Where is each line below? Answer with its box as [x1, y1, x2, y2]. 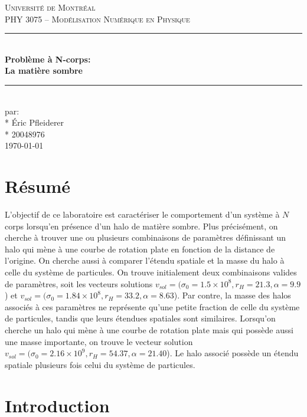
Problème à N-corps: [5, 52, 91, 65]
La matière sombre [5, 64, 83, 77]
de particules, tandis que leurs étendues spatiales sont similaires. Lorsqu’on [5, 312, 276, 324]
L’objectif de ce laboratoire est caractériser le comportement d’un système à [5, 208, 280, 221]
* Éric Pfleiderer [5, 116, 64, 129]
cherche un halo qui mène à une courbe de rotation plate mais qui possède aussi [5, 324, 293, 336]
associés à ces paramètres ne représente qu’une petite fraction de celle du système [5, 300, 300, 313]
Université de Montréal [5, 1, 96, 13]
